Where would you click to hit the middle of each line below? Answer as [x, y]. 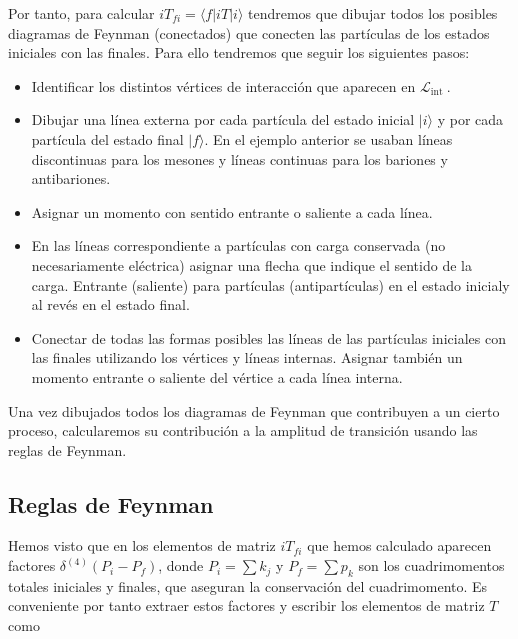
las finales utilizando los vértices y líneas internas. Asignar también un [247, 357]
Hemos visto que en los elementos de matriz [142, 545]
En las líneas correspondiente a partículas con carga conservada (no [238, 245]
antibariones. [71, 178]
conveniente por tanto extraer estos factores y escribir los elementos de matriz [246, 605]
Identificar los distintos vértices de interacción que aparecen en [223, 85]
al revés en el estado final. [110, 304]
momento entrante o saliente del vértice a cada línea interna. [217, 376]
